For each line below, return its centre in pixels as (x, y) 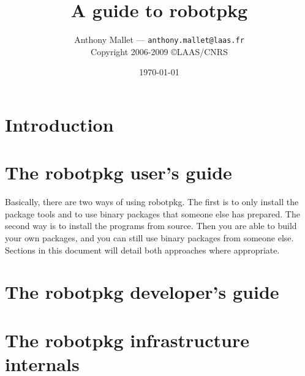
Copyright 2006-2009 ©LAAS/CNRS (159, 51)
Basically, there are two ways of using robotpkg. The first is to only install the (152, 202)
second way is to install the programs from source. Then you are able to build (151, 226)
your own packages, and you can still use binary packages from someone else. (149, 238)
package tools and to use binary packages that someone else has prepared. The (152, 213)
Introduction (59, 124)
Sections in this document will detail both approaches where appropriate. (142, 250)
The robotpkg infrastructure (127, 340)
